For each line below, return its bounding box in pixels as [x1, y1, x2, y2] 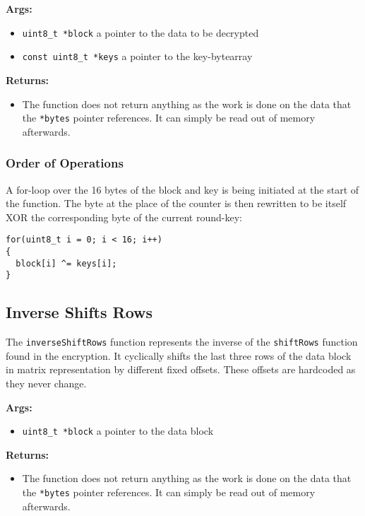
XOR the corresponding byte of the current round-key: [6, 209, 242, 224]
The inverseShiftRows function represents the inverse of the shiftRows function [6, 334, 358, 349]
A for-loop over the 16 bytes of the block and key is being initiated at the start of [6, 182, 359, 197]
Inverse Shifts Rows [6, 301, 153, 323]
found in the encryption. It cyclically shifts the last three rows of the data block [6, 348, 352, 363]
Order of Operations [6, 154, 124, 172]
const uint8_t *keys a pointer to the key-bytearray [22, 49, 253, 64]
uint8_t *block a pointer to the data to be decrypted [22, 25, 259, 40]
